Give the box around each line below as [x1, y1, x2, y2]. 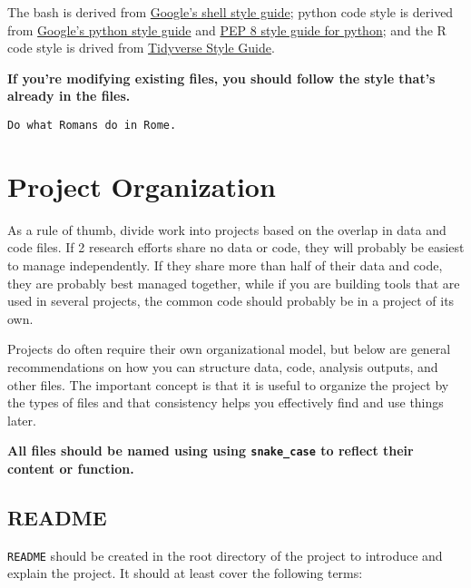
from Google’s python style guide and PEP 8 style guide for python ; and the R [7, 20, 446, 39]
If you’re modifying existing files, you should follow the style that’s [7, 68, 436, 87]
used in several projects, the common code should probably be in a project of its [7, 291, 455, 310]
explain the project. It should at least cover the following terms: [7, 563, 363, 583]
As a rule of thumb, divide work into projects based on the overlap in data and [7, 220, 446, 239]
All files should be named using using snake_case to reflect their [7, 441, 414, 460]
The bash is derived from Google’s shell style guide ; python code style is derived [7, 3, 454, 21]
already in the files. [7, 86, 131, 105]
